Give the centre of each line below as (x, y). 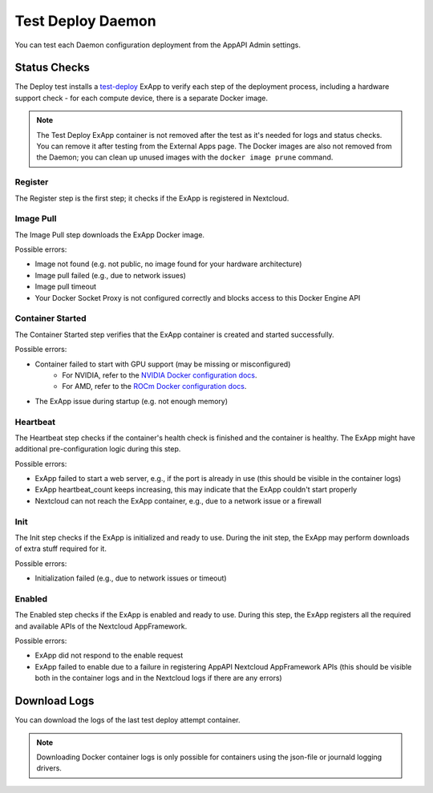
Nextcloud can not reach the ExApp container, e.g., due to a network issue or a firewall (178, 500)
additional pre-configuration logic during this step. (98, 449)
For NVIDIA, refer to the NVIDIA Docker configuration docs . (160, 375)
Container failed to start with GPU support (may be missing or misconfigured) (163, 364)
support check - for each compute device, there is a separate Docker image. (142, 98)
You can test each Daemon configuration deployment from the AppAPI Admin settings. (158, 45)
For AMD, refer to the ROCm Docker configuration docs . (154, 386)
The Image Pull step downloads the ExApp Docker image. (109, 235)
